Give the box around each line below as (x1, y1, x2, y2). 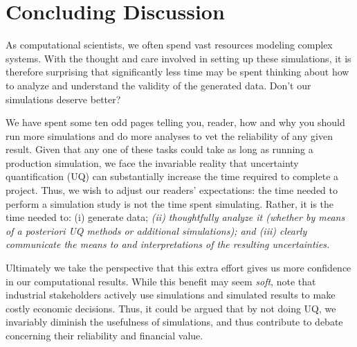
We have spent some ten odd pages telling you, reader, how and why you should (6, 115, 345, 130)
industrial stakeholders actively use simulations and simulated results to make (6, 287, 336, 302)
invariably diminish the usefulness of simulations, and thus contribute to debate (6, 314, 343, 329)
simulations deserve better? (6, 91, 121, 106)
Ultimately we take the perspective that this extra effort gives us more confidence (6, 260, 351, 275)
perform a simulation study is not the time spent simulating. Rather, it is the (6, 196, 334, 211)
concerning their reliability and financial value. (6, 328, 203, 342)
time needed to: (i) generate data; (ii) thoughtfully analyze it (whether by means (6, 210, 345, 224)
